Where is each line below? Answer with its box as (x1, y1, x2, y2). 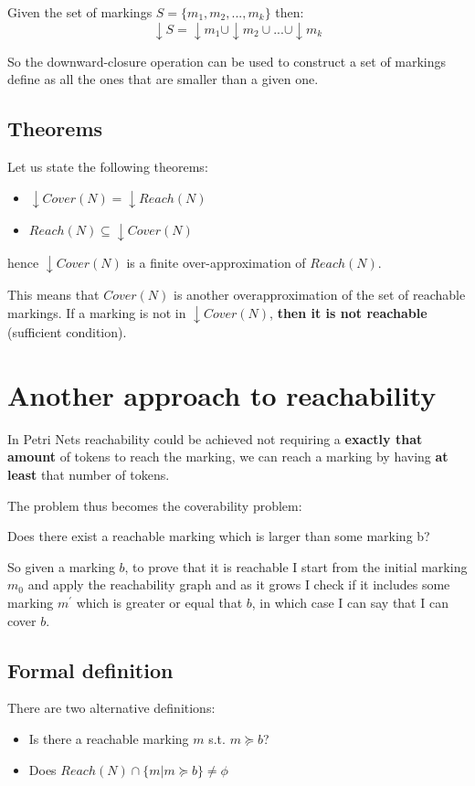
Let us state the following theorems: (7, 156, 208, 175)
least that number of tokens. (7, 465, 170, 484)
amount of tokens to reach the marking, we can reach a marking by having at (7, 447, 449, 466)
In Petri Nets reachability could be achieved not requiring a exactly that (7, 429, 423, 448)
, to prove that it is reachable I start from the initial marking (124, 557, 468, 576)
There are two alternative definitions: (7, 698, 216, 717)
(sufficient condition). (7, 323, 127, 342)
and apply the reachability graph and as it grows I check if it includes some (27, 575, 450, 594)
